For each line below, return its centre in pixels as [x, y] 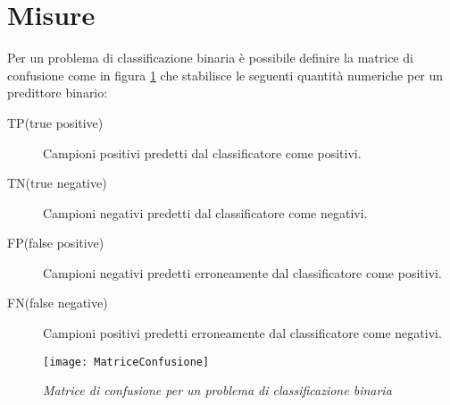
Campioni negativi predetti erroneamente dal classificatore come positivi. [242, 272]
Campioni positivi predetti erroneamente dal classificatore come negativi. [242, 333]
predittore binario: [58, 93]
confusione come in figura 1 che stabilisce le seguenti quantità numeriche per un [225, 75]
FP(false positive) [56, 243]
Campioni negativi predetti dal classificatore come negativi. [205, 212]
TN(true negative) [57, 183]
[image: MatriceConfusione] [126, 362]
